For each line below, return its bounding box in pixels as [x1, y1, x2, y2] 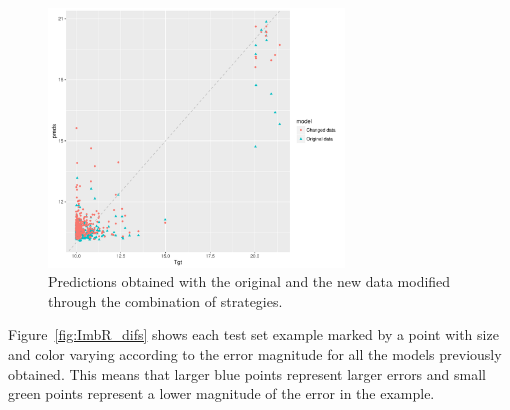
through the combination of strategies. [48, 290, 283, 311]
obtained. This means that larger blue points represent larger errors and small [8, 363, 486, 384]
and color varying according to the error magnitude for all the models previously [8, 344, 502, 365]
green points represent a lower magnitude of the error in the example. [8, 383, 435, 404]
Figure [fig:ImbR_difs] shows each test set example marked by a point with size [8, 324, 499, 345]
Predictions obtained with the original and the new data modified [48, 271, 451, 292]
